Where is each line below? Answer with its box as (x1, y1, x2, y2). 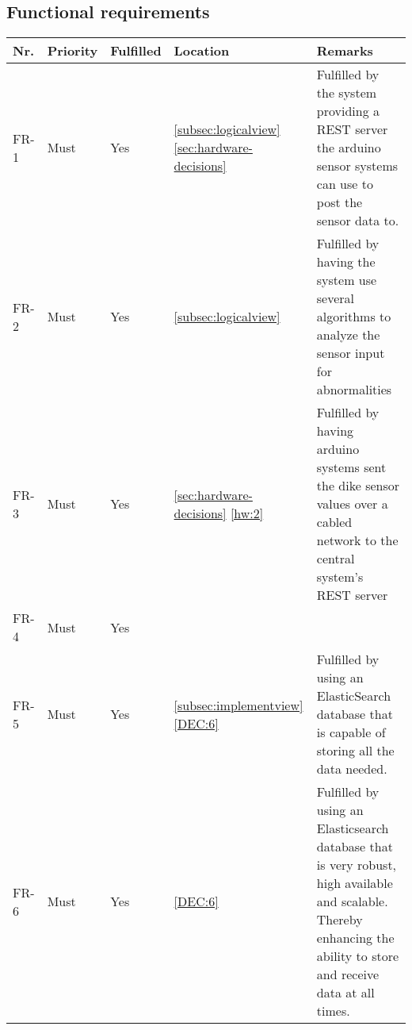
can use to (316, 175, 373, 194)
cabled (316, 513, 353, 532)
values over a (316, 494, 388, 513)
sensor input (316, 344, 385, 363)
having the (316, 252, 376, 271)
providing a (316, 102, 380, 121)
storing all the (316, 741, 395, 760)
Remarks (316, 41, 373, 60)
